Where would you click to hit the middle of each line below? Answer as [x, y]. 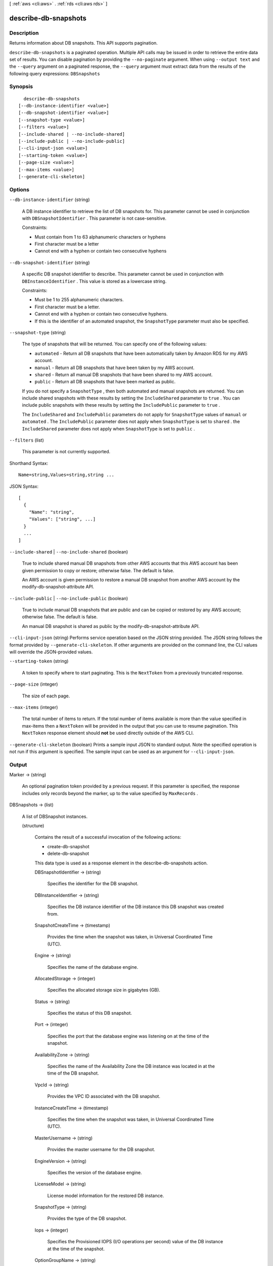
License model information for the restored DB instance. [106, 1196]
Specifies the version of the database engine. [95, 1172]
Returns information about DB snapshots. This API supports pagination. [83, 43]
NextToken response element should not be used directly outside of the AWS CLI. [108, 733]
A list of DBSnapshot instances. [55, 816]
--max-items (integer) [34, 707]
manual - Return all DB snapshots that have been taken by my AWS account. [115, 368]
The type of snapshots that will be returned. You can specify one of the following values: [114, 344]
